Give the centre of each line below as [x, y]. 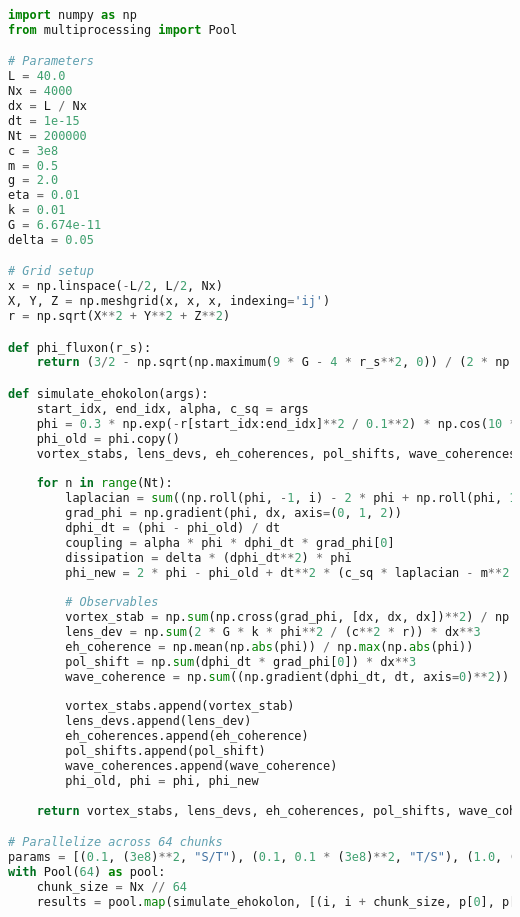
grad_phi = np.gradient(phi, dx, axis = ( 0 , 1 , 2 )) [233, 513]
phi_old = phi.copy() [108, 438]
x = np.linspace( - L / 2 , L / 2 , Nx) [115, 286]
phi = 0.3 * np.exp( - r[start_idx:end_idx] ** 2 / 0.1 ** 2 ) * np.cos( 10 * [276, 423]
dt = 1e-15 [44, 120]
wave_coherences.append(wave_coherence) [201, 765]
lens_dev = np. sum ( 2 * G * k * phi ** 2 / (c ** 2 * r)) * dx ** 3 [273, 632]
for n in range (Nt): [104, 483]
